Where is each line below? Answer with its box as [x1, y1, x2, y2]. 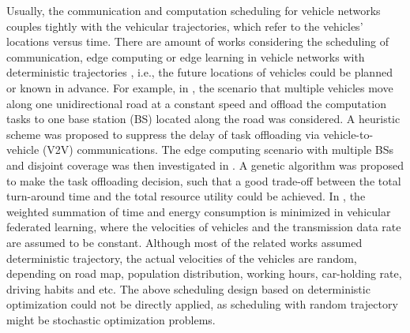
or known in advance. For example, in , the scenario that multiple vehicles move [6, 79, 393, 95]
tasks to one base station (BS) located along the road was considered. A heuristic [6, 110, 401, 127]
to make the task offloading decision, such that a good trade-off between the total [6, 172, 401, 189]
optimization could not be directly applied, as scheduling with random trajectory [6, 296, 398, 312]
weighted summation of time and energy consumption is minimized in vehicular [6, 203, 391, 219]
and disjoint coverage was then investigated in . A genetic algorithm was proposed [6, 156, 404, 173]
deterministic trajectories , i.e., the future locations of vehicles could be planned [6, 64, 393, 80]
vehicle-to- [323, 125, 374, 142]
